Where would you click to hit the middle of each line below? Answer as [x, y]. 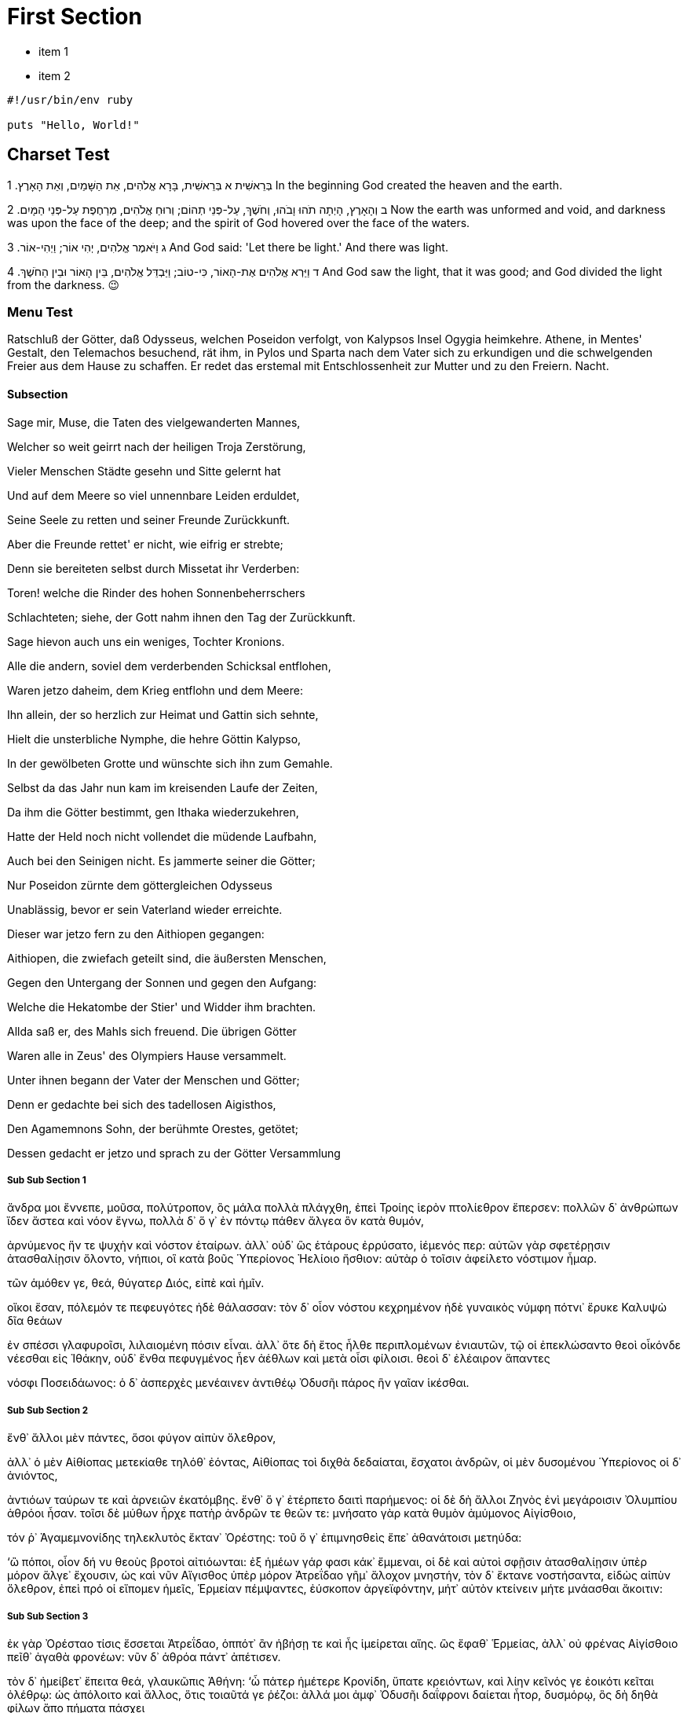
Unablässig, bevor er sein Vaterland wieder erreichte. [145, 909]
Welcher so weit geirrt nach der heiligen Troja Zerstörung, [157, 446]
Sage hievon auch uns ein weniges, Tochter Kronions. [146, 641]
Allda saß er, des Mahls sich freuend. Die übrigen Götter [152, 1031]
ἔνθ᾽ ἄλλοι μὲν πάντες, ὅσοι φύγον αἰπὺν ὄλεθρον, [142, 1438]
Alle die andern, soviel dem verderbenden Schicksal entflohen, [169, 666]
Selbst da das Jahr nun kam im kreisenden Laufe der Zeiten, [163, 787]
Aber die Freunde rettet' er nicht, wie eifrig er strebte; [145, 544]
